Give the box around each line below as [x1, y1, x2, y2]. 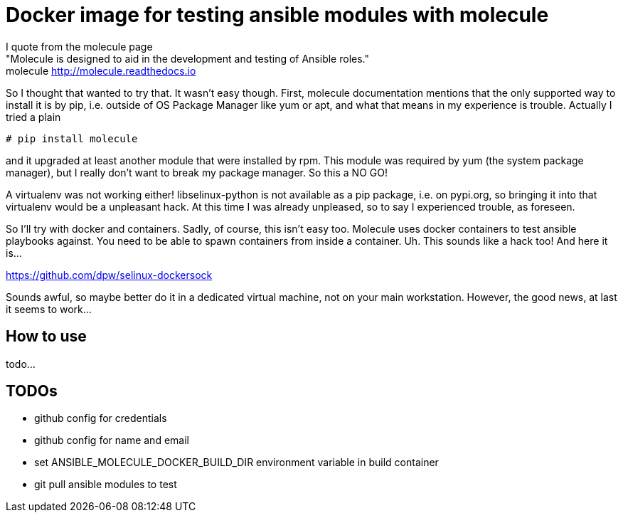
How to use [6, 327, 87, 346]
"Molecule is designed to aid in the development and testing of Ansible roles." [6, 52, 369, 65]
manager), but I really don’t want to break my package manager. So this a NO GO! [6, 166, 388, 179]
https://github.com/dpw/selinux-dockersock [6, 268, 213, 281]
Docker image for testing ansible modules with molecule [6, 3, 549, 27]
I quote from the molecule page [6, 40, 153, 53]
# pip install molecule [6, 132, 138, 144]
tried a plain [6, 110, 61, 123]
